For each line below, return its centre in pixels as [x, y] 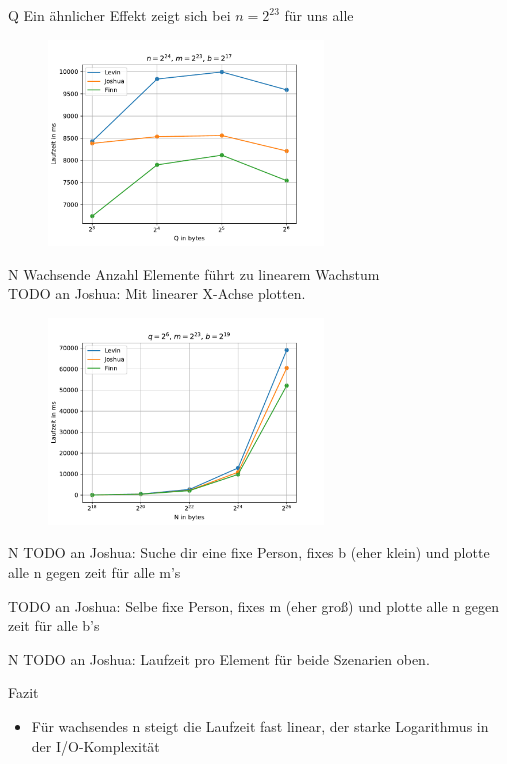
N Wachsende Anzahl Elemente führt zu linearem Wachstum [194, 273]
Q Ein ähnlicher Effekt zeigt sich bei [119, 15]
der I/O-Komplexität [95, 745]
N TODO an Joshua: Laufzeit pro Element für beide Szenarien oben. [219, 658]
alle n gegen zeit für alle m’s [94, 571]
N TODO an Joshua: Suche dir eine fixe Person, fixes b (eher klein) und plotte [249, 552]
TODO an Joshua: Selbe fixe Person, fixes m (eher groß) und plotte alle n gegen [253, 605]
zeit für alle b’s [54, 625]
